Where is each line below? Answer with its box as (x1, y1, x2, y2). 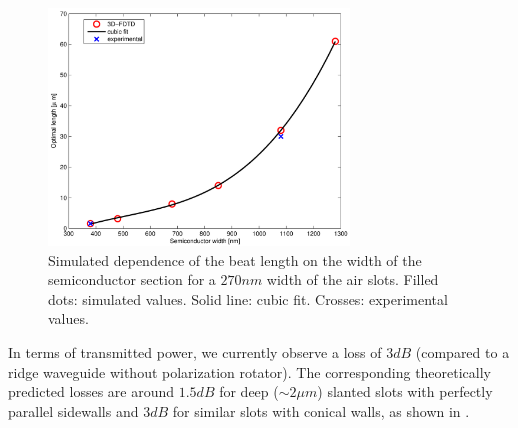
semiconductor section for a (48, 269, 216, 290)
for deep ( (219, 381, 279, 402)
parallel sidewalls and (8, 400, 139, 421)
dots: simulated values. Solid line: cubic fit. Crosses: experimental (48, 288, 448, 309)
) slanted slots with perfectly (317, 381, 493, 402)
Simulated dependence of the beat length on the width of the (48, 249, 422, 270)
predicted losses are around (8, 381, 175, 402)
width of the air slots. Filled (266, 269, 439, 290)
